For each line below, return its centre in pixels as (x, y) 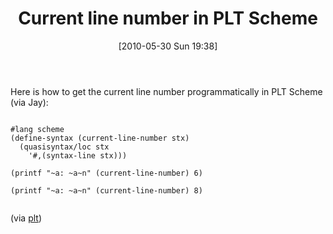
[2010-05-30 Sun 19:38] (168, 46)
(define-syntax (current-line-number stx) (100, 138)
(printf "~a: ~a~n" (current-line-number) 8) (106, 190)
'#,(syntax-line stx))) (78, 155)
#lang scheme (37, 129)
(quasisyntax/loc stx (64, 147)
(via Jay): (29, 102)
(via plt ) (26, 218)
